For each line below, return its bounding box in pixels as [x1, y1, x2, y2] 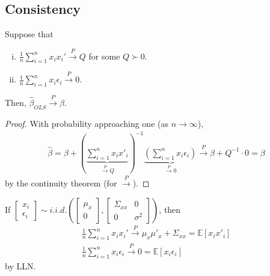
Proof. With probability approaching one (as [5, 117, 168, 129]
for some [88, 49, 120, 62]
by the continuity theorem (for [5, 176, 117, 189]
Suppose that [5, 28, 54, 40]
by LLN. [5, 259, 36, 272]
